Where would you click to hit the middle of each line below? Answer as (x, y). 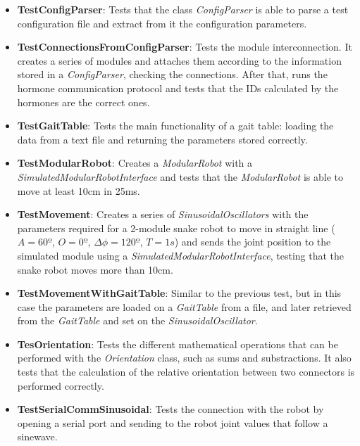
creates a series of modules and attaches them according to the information (179, 60)
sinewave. (37, 437)
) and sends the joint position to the (253, 242)
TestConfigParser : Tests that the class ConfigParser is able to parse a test (183, 9)
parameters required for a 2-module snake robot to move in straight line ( (176, 228)
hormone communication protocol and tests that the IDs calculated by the (178, 88)
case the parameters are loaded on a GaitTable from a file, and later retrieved (184, 306)
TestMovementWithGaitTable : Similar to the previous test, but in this (179, 293)
